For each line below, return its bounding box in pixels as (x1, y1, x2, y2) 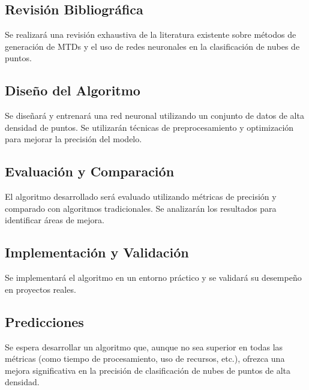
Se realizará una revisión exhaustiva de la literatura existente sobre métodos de (5, 28, 296, 41)
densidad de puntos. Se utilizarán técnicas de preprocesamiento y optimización (5, 121, 294, 133)
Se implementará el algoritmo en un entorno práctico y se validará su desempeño (5, 271, 302, 284)
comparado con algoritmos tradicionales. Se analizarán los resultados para (5, 202, 277, 214)
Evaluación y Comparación (5, 162, 175, 181)
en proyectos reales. (5, 283, 76, 295)
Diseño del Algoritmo (5, 81, 140, 100)
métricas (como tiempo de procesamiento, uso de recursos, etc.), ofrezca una (5, 352, 285, 365)
